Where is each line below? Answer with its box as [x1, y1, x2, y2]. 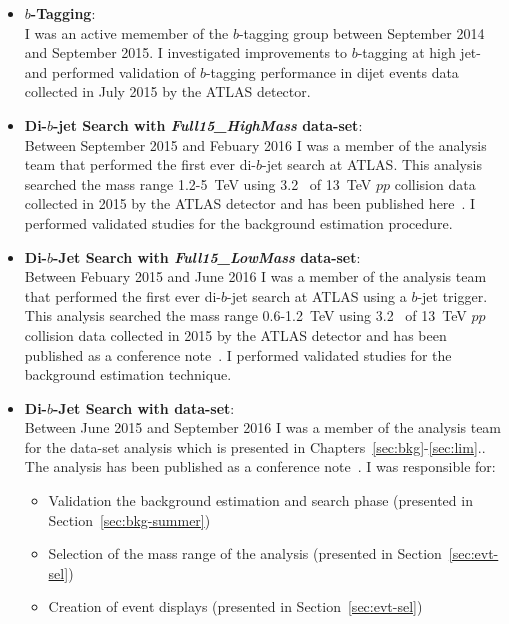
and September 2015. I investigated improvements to [24, 42, 348, 63]
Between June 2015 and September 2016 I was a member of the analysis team [24, 417, 502, 438]
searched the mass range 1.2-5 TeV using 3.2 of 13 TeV [24, 173, 372, 194]
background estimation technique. [24, 364, 232, 385]
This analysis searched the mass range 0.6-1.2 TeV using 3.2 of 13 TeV [24, 305, 467, 326]
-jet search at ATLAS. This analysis [262, 154, 482, 175]
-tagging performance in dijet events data [205, 61, 459, 82]
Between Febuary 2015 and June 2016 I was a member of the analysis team [24, 266, 487, 287]
